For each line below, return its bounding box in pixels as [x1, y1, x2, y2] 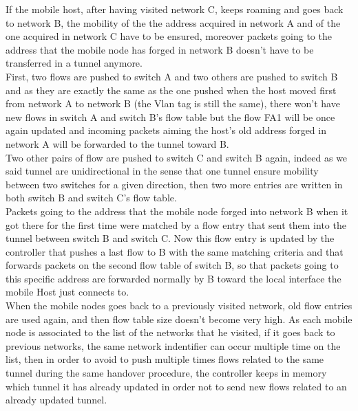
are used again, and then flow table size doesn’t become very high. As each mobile [6, 311, 352, 326]
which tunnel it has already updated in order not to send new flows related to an [6, 379, 347, 393]
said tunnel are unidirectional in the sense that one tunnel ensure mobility [6, 164, 319, 178]
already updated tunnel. [6, 392, 107, 407]
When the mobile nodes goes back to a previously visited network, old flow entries [6, 298, 352, 313]
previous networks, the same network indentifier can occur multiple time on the [6, 338, 341, 353]
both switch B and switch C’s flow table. [6, 190, 177, 205]
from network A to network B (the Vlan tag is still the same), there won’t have [6, 96, 340, 111]
